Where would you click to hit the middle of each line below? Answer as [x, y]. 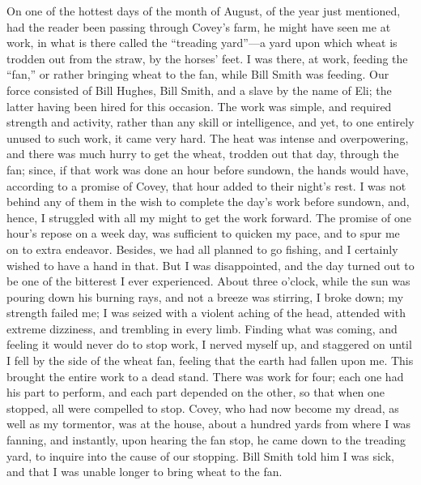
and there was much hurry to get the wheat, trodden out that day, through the [203, 154]
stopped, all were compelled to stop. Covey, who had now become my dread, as [203, 408]
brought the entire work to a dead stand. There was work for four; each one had [205, 376]
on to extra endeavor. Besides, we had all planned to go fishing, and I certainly [202, 249]
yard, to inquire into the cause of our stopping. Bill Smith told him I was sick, [200, 455]
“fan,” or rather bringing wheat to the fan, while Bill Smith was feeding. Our [198, 74]
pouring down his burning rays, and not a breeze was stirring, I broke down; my [205, 296]
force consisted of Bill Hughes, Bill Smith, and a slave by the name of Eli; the [199, 90]
